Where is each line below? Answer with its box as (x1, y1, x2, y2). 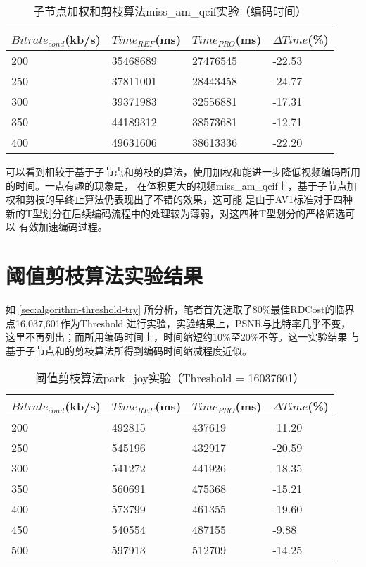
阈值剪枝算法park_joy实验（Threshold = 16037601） (35, 370, 305, 386)
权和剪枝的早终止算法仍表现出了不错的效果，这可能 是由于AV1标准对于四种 (6, 192, 353, 207)
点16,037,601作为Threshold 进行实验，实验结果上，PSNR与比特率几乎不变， (6, 315, 351, 330)
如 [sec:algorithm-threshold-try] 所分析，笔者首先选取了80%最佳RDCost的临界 (6, 302, 355, 317)
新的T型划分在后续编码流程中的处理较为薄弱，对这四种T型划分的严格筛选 (6, 205, 346, 220)
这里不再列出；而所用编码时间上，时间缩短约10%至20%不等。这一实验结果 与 (6, 329, 360, 344)
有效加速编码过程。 (18, 219, 108, 234)
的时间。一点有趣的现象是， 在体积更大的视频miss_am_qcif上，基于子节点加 (6, 178, 357, 193)
